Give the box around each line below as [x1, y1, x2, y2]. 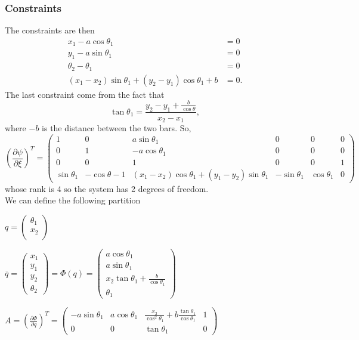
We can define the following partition [5, 194, 141, 206]
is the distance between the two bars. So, [42, 122, 191, 134]
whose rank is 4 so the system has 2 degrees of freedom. [5, 182, 209, 194]
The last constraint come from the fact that [5, 88, 165, 100]
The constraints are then [5, 24, 95, 36]
